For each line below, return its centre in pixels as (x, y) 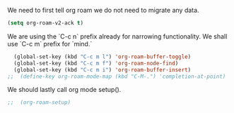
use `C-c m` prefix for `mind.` (50, 44)
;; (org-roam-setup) (39, 102)
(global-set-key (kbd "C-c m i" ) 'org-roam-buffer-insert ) (103, 69)
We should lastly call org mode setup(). (64, 90)
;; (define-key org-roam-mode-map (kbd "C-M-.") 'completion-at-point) (117, 77)
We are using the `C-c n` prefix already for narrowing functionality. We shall (117, 36)
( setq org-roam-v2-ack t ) (45, 23)
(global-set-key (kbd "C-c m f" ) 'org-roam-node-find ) (96, 63)
